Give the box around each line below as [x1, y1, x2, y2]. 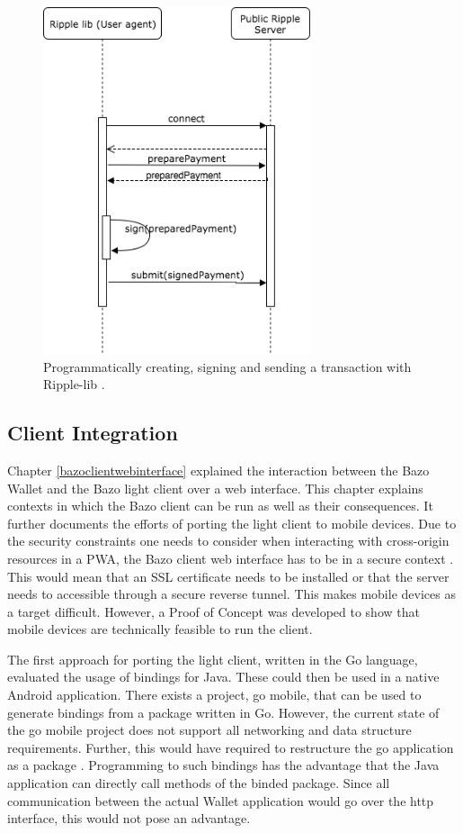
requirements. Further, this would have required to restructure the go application [7, 738, 454, 756]
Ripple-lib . [43, 375, 105, 394]
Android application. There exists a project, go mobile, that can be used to [7, 685, 422, 704]
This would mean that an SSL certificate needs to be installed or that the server [7, 566, 450, 585]
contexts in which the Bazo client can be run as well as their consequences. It [7, 496, 433, 515]
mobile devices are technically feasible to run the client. [7, 620, 313, 638]
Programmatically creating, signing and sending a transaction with [43, 357, 412, 376]
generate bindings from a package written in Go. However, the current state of [7, 702, 440, 721]
